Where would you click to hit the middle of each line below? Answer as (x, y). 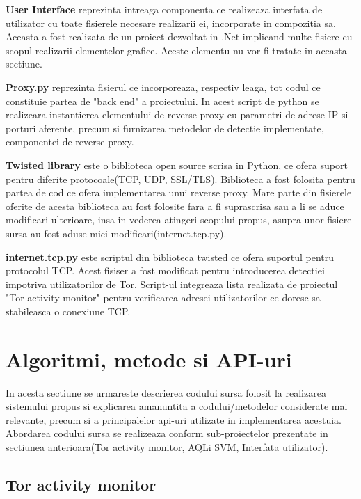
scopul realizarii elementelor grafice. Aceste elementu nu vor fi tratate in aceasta (176, 50)
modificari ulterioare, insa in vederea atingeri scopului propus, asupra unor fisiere (179, 220)
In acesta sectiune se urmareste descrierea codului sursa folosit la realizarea (166, 392)
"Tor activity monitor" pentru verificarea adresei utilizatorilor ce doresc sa (163, 298)
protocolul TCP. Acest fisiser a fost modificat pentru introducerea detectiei (165, 270)
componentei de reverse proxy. (70, 142)
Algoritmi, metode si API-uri (149, 359)
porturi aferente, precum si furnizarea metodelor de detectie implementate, (165, 128)
